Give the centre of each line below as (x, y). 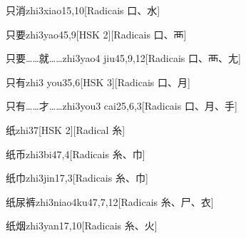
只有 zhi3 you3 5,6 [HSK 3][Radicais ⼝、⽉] (98, 82)
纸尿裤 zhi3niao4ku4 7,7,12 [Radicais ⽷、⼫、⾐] (110, 201)
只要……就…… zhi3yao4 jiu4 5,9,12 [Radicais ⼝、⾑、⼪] (123, 58)
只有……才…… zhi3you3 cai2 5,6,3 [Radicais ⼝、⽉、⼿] (122, 106)
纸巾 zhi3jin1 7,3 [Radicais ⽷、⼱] (77, 178)
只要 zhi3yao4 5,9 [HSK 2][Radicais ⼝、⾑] (96, 34)
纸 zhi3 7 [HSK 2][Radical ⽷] (66, 129)
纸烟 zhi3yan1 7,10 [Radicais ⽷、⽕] (82, 226)
